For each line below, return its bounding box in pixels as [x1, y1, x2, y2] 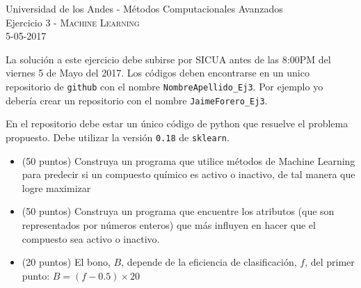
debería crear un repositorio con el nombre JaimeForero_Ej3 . [6, 93, 268, 107]
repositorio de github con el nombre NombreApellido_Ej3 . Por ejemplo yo [6, 79, 323, 93]
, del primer [305, 255, 355, 269]
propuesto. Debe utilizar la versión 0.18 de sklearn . [6, 129, 230, 144]
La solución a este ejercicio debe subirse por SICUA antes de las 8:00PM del [6, 51, 331, 66]
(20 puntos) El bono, [22, 255, 111, 269]
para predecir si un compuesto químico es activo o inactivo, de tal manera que [22, 167, 355, 182]
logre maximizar [22, 180, 91, 195]
